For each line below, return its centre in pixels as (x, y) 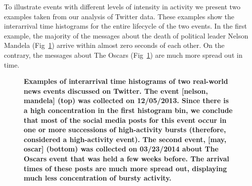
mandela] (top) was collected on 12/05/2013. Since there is (126, 100)
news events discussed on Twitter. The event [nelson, (116, 91)
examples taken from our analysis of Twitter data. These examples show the (119, 16)
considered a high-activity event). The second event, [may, (125, 139)
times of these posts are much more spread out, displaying (126, 168)
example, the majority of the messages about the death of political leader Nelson (126, 35)
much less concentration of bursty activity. (98, 178)
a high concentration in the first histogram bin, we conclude (128, 110)
